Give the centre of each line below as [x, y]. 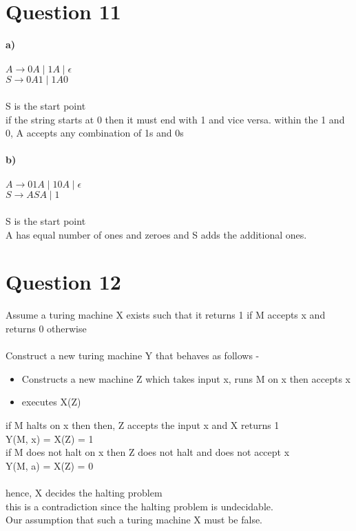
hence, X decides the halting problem [84, 492]
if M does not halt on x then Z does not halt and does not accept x [148, 452]
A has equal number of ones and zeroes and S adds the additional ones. [156, 234]
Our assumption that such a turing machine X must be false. [134, 520]
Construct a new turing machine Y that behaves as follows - [133, 355]
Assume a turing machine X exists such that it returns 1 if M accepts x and [166, 315]
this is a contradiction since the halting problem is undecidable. [139, 506]
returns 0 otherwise [46, 328]
